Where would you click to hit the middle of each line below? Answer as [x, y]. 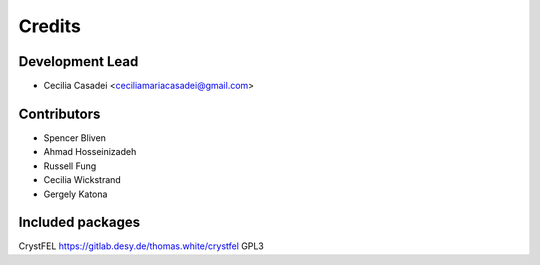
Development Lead [78, 61]
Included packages [79, 222]
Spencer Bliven [75, 137]
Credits [50, 26]
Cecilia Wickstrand [82, 180]
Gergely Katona [75, 194]
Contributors [59, 113]
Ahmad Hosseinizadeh [90, 152]
